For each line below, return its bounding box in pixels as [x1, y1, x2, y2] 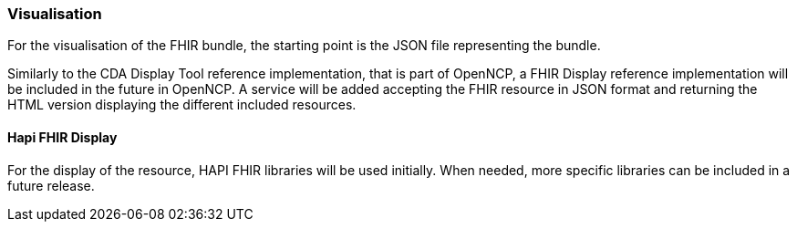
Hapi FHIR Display [7, 129, 118, 145]
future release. [7, 177, 95, 193]
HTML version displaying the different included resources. [7, 97, 357, 113]
